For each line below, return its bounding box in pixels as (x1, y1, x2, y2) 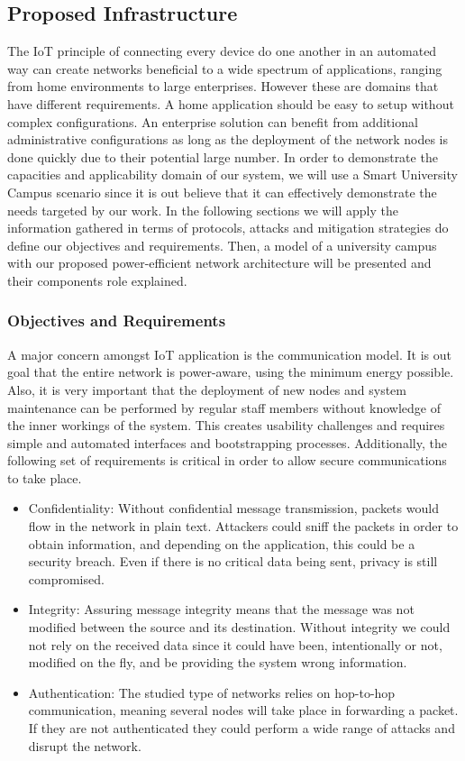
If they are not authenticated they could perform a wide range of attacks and (28, 719, 455, 738)
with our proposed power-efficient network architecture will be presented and (7, 253, 432, 272)
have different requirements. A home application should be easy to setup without (7, 94, 454, 113)
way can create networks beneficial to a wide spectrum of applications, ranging (7, 59, 442, 78)
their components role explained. (7, 270, 187, 289)
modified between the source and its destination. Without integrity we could (28, 618, 451, 637)
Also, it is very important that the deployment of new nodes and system (7, 380, 407, 399)
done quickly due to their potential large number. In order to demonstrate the (7, 147, 438, 166)
